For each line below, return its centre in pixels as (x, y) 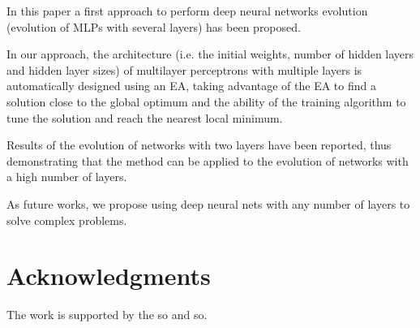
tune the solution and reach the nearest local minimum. (145, 117)
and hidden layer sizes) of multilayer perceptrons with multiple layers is (184, 69)
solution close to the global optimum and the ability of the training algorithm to (206, 101)
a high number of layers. (67, 177)
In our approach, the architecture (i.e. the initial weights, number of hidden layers (210, 54)
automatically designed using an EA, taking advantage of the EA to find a (191, 86)
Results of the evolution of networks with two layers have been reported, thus (199, 145)
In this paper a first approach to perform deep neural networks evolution (187, 11)
